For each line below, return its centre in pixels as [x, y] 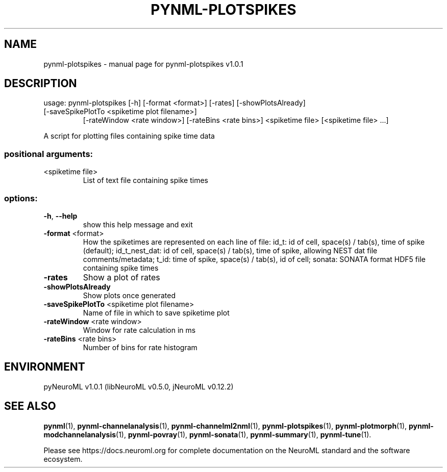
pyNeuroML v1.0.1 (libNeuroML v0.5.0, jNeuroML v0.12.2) [139, 386]
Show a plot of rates [121, 277]
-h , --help [60, 216]
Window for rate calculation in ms [139, 330]
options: [21, 198]
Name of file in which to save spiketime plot [156, 312]
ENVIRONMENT [45, 367]
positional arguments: [49, 154]
